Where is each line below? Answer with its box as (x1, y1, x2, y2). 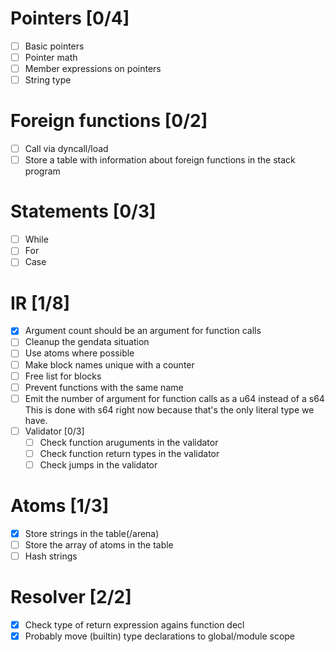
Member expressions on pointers (24, 63, 162, 75)
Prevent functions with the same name (24, 381, 184, 393)
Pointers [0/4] (10, 7, 130, 30)
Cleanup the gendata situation (24, 336, 150, 348)
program (24, 165, 61, 177)
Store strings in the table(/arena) (24, 527, 160, 539)
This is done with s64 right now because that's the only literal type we (24, 403, 315, 416)
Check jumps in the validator (39, 458, 158, 471)
